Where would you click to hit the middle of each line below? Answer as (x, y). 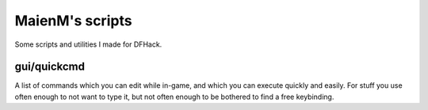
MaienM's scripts (73, 21)
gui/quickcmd (50, 67)
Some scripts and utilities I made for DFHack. (88, 44)
